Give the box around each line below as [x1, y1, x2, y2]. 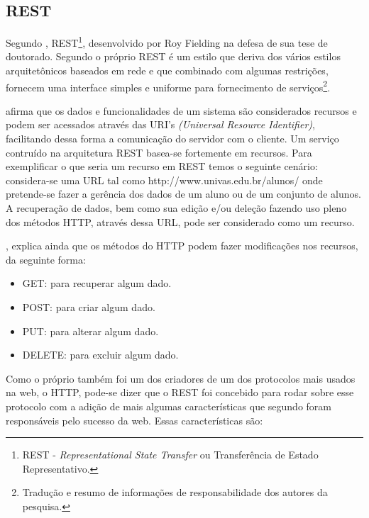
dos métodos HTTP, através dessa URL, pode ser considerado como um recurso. [6, 214, 355, 229]
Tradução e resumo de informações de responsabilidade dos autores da [22, 485, 328, 500]
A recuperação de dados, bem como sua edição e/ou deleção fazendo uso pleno [6, 201, 347, 215]
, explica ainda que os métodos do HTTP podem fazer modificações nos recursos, [6, 238, 358, 253]
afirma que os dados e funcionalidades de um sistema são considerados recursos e [6, 103, 357, 118]
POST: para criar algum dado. [22, 300, 155, 315]
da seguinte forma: [6, 252, 86, 266]
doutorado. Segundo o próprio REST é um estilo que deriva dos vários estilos [6, 49, 341, 64]
